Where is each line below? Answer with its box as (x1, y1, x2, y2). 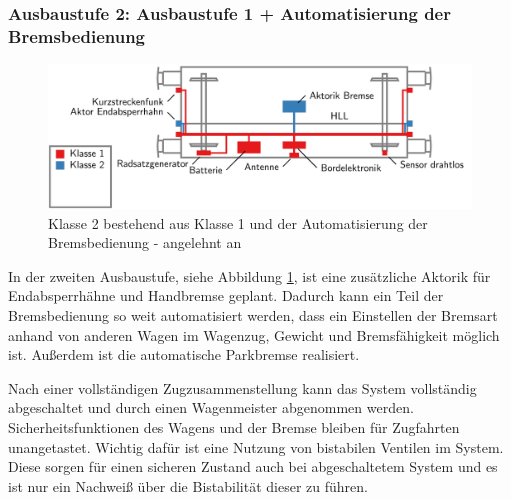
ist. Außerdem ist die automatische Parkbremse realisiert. (8, 344, 360, 365)
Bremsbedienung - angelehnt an (48, 232, 242, 253)
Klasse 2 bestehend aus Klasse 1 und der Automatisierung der (48, 212, 428, 233)
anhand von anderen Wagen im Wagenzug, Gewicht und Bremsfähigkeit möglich (8, 324, 500, 345)
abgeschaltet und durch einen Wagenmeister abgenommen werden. (8, 397, 414, 418)
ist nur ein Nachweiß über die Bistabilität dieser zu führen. (8, 475, 368, 496)
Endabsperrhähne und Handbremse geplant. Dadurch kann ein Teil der (8, 285, 444, 306)
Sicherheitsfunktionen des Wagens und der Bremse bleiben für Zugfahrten (8, 417, 460, 437)
